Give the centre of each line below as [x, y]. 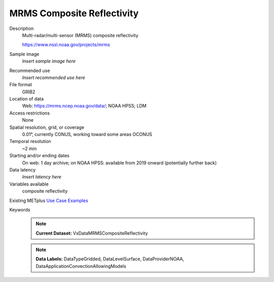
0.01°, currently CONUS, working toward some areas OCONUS [87, 134]
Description [22, 28]
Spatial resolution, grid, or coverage [47, 127]
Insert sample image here [49, 61]
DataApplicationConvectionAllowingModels [81, 266]
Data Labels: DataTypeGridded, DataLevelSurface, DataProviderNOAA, [110, 259]
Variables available [29, 184]
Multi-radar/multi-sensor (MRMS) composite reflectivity [80, 35]
